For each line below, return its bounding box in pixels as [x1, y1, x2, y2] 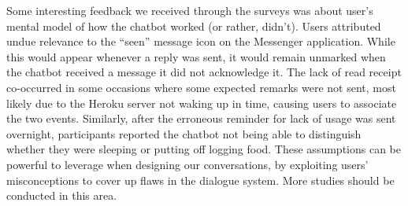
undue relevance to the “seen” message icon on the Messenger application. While [6, 33, 395, 50]
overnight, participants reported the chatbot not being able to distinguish [6, 125, 362, 142]
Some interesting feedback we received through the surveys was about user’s [6, 2, 373, 18]
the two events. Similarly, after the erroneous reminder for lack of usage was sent [6, 110, 396, 127]
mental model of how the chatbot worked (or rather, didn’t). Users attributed [6, 17, 381, 34]
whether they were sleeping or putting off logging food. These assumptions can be [6, 141, 401, 157]
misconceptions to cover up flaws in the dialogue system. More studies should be [6, 171, 395, 188]
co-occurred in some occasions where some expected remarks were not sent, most [6, 79, 396, 95]
